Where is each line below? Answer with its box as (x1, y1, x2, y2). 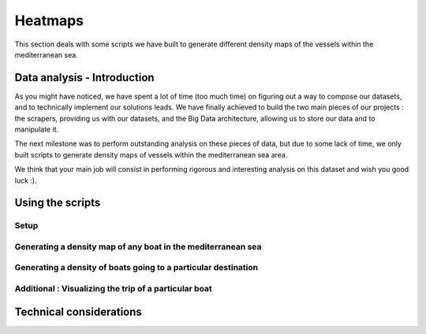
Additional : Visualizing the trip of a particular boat (14, 284, 212, 295)
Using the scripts (14, 196, 101, 210)
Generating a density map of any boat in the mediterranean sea (14, 241, 262, 252)
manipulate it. (14, 124, 59, 134)
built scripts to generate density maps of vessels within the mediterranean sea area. (14, 150, 288, 159)
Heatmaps (14, 12, 84, 29)
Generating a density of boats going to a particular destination (14, 262, 259, 273)
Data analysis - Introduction (14, 71, 155, 84)
